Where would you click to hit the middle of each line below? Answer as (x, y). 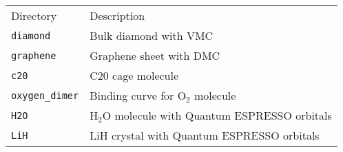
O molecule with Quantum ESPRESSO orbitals (217, 115)
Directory (34, 15)
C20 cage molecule (134, 75)
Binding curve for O (138, 95)
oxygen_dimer (45, 95)
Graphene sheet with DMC (155, 55)
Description (117, 15)
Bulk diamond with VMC (152, 35)
